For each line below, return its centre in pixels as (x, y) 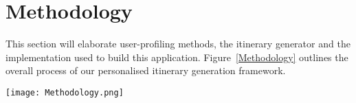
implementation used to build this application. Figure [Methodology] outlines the (177, 57)
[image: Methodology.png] (65, 92)
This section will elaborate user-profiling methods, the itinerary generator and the (178, 44)
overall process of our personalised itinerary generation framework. (146, 70)
